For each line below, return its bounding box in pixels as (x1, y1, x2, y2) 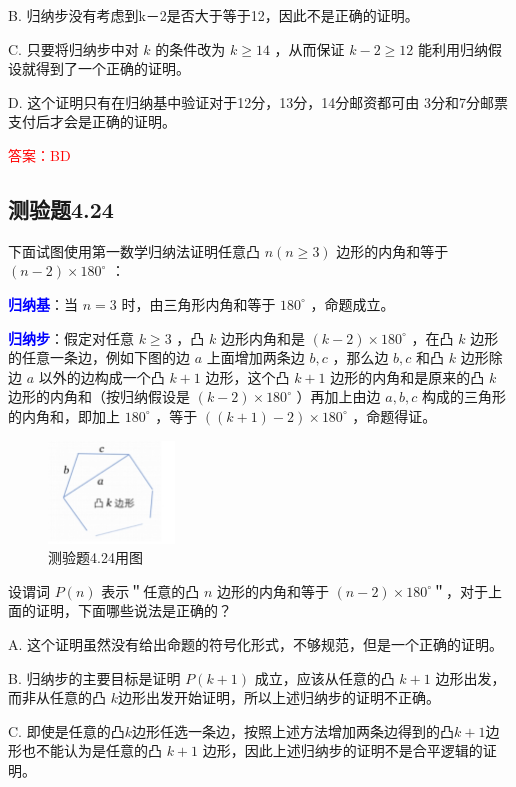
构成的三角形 (421, 386, 506, 407)
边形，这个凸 (205, 366, 290, 387)
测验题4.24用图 (48, 547, 143, 568)
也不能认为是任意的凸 (21, 740, 162, 761)
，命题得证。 (352, 405, 437, 426)
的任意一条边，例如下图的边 (8, 347, 190, 368)
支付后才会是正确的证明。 (8, 111, 176, 132)
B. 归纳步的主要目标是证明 (8, 667, 181, 688)
